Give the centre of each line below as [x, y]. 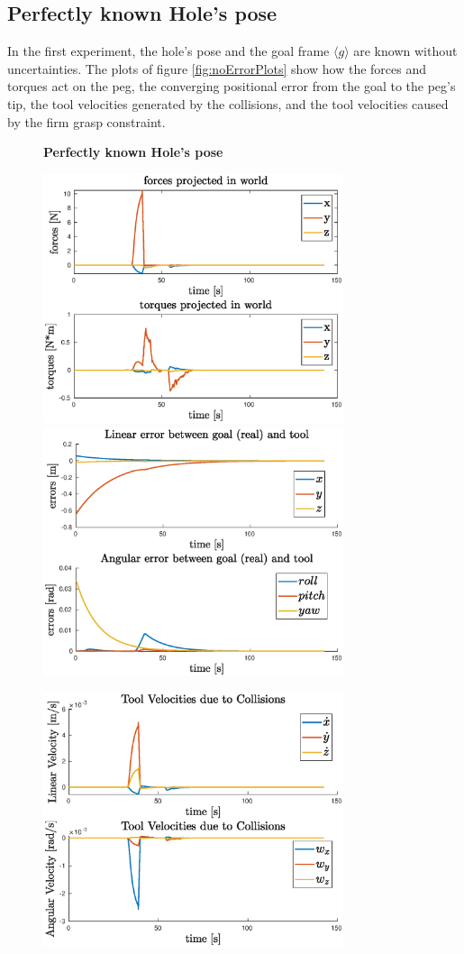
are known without [405, 51]
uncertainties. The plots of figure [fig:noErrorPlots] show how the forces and [217, 68]
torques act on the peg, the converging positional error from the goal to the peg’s [232, 86]
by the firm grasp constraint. [86, 121]
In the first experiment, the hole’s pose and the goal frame [168, 51]
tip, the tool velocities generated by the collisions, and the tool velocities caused [228, 103]
